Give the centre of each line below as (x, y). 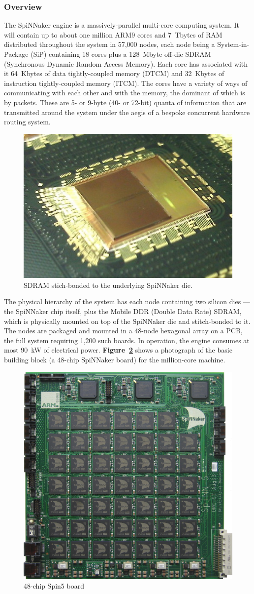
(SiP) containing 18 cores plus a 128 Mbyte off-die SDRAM (121, 54)
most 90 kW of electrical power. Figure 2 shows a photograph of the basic (118, 350)
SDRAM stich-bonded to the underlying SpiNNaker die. (108, 285)
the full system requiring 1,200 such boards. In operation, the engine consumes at (127, 340)
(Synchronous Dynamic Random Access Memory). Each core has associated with (126, 63)
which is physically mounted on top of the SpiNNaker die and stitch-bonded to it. (127, 321)
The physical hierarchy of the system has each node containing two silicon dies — (127, 301)
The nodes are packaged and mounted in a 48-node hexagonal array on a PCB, (123, 331)
